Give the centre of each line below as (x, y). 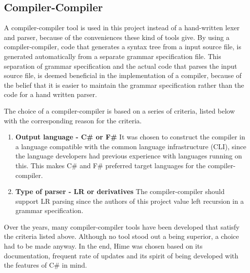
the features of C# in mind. (46, 265)
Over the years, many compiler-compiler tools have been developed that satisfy (122, 226)
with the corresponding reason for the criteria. (73, 120)
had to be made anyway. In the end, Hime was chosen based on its (103, 246)
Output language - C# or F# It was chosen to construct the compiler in (130, 137)
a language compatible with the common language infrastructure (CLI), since (131, 146)
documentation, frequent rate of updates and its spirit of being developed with (121, 255)
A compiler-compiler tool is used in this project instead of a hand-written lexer (122, 28)
